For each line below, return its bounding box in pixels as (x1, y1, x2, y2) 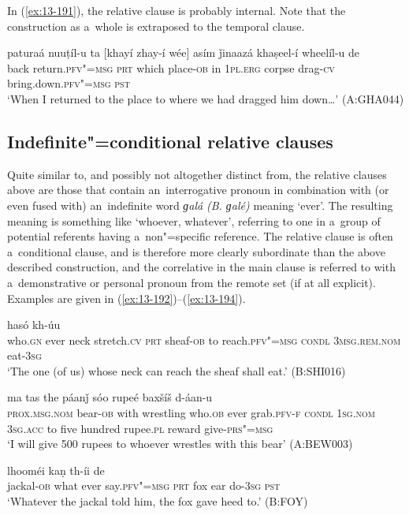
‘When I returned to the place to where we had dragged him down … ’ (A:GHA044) (7, 90, 404, 106)
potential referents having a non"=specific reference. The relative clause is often (7, 228, 393, 244)
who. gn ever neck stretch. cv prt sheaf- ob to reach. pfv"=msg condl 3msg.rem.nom (7, 331, 401, 348)
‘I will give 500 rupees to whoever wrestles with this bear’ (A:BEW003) (7, 435, 353, 452)
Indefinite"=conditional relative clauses (7, 129, 333, 153)
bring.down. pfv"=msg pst (7, 75, 130, 91)
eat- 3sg (7, 347, 42, 364)
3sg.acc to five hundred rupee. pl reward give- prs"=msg (7, 420, 273, 436)
